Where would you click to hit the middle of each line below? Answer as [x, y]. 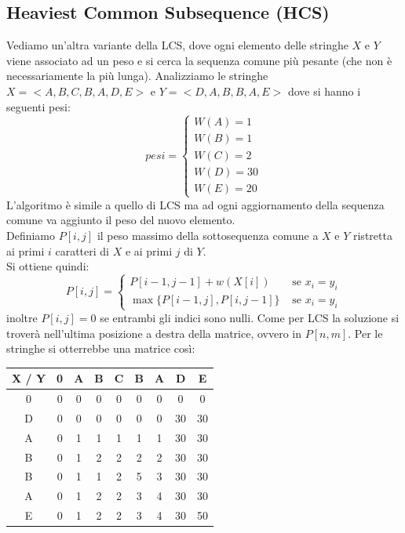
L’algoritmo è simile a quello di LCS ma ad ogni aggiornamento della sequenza [195, 204]
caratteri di [82, 250]
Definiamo [31, 235]
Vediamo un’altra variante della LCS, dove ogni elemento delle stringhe [177, 45]
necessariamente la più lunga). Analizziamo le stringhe [137, 76]
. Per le [365, 333]
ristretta [372, 235]
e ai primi [149, 250]
